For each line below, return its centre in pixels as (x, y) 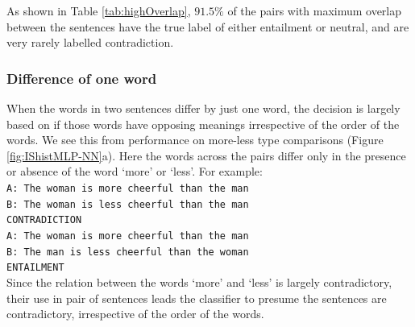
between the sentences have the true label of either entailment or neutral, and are (208, 26)
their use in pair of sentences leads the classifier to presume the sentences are (197, 298)
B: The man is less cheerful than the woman (128, 252)
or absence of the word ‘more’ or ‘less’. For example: (135, 171)
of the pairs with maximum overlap (315, 10)
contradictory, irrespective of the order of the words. (135, 314)
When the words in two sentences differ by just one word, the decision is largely (203, 108)
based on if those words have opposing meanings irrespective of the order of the (203, 124)
